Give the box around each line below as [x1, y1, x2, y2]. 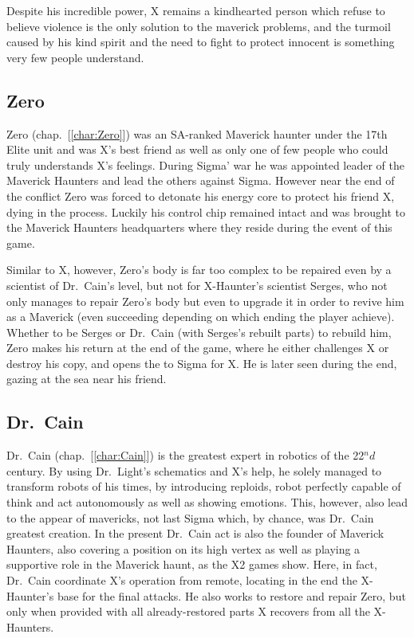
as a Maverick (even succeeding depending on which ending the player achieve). [6, 308, 395, 325]
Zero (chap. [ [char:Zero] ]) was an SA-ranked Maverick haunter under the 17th [6, 125, 388, 142]
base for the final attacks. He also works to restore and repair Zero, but [57, 587, 406, 604]
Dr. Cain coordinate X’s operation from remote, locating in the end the [6, 572, 357, 589]
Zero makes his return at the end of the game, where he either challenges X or [6, 339, 389, 356]
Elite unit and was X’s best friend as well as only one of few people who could [6, 141, 388, 158]
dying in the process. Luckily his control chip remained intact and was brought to [6, 203, 406, 220]
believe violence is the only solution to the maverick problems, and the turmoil [6, 18, 391, 34]
